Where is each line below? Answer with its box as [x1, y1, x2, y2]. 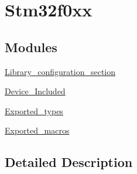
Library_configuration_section [5, 65, 116, 77]
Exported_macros [5, 124, 70, 137]
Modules [5, 37, 57, 56]
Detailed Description [5, 153, 133, 171]
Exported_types [5, 104, 63, 117]
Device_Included [5, 85, 66, 97]
